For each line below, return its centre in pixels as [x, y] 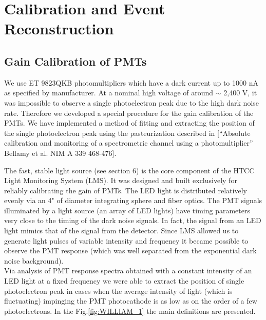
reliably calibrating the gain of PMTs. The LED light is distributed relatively [126, 190]
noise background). [34, 260]
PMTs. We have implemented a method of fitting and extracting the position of [129, 123]
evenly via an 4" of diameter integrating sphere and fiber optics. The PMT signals [133, 200]
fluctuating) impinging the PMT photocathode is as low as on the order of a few [131, 301]
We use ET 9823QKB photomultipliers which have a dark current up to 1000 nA [131, 82]
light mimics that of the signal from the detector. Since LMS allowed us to [121, 231]
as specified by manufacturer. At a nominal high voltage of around [109, 93]
